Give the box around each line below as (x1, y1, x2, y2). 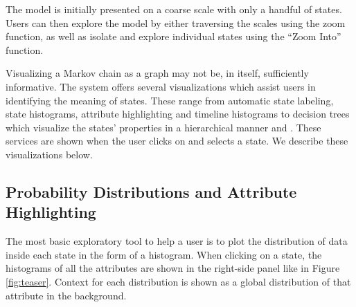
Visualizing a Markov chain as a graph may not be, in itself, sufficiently (6, 66, 309, 80)
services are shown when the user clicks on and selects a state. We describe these (6, 133, 348, 148)
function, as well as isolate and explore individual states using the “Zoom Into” (6, 29, 341, 44)
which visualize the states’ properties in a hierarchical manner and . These (6, 120, 321, 134)
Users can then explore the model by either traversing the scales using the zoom (6, 15, 346, 30)
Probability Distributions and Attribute (6, 180, 297, 202)
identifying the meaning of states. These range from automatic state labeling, (6, 93, 334, 107)
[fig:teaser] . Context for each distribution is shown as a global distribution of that (6, 274, 351, 288)
